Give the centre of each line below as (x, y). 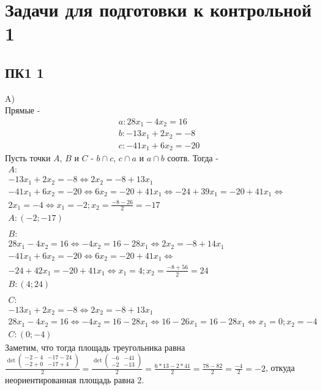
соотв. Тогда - (193, 158)
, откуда (280, 368)
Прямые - (23, 110)
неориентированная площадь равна (70, 380)
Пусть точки (28, 158)
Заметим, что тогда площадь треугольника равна (95, 347)
